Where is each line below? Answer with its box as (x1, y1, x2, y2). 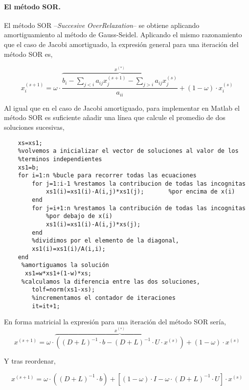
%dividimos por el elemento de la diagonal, (32, 237, 179, 244)
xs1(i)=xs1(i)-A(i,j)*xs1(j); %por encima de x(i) (45, 188, 235, 195)
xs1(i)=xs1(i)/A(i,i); (32, 245, 106, 253)
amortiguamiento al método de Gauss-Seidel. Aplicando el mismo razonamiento (4, 29, 242, 40)
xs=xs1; (18, 139, 43, 146)
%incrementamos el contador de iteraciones (32, 294, 176, 301)
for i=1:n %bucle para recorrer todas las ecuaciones (18, 172, 197, 179)
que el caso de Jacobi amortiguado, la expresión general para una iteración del (4, 39, 239, 49)
